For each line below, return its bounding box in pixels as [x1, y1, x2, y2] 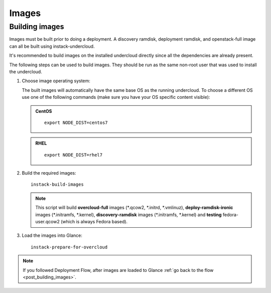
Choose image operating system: [22, 78, 90, 84]
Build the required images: [22, 170, 76, 176]
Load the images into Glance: [22, 232, 82, 238]
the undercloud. [9, 68, 42, 75]
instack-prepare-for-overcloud [31, 244, 108, 250]
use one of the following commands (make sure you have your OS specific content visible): [22, 94, 210, 100]
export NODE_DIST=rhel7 [44, 152, 103, 158]
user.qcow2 [35, 219, 60, 225]
